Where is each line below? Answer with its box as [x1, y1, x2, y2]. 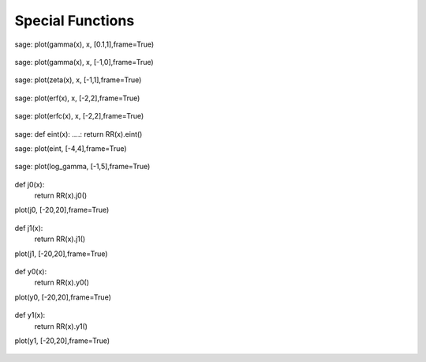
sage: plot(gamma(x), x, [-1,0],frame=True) [14, 57, 154, 66]
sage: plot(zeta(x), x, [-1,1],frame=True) [14, 75, 142, 85]
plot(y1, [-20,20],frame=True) [14, 336, 110, 345]
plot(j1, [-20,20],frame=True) [14, 249, 108, 258]
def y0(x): [14, 267, 47, 277]
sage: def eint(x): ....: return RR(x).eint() [14, 129, 143, 138]
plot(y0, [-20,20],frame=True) [14, 292, 112, 302]
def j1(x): [14, 223, 43, 232]
